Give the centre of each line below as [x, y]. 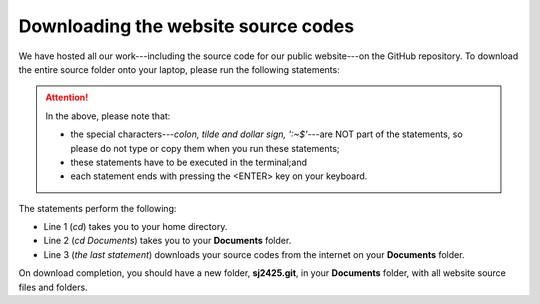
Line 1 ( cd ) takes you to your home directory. [135, 227]
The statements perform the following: [97, 208]
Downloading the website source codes [186, 26]
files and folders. [53, 287]
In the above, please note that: [108, 116]
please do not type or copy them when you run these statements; [205, 148]
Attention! [67, 97]
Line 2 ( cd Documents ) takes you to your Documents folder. [167, 241]
